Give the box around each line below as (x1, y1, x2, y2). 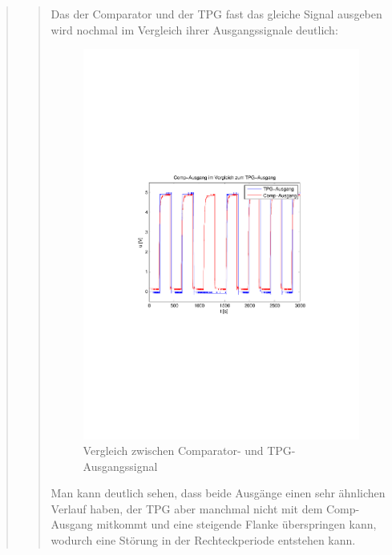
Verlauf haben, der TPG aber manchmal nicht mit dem (51, 500, 323, 517)
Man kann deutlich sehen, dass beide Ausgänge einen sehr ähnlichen (51, 485, 386, 501)
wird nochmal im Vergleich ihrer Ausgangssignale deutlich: (51, 21, 338, 38)
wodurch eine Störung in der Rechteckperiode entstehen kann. (51, 532, 356, 549)
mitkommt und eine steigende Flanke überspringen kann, (96, 516, 377, 533)
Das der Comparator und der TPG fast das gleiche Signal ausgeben (51, 6, 382, 22)
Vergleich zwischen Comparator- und (83, 442, 264, 459)
